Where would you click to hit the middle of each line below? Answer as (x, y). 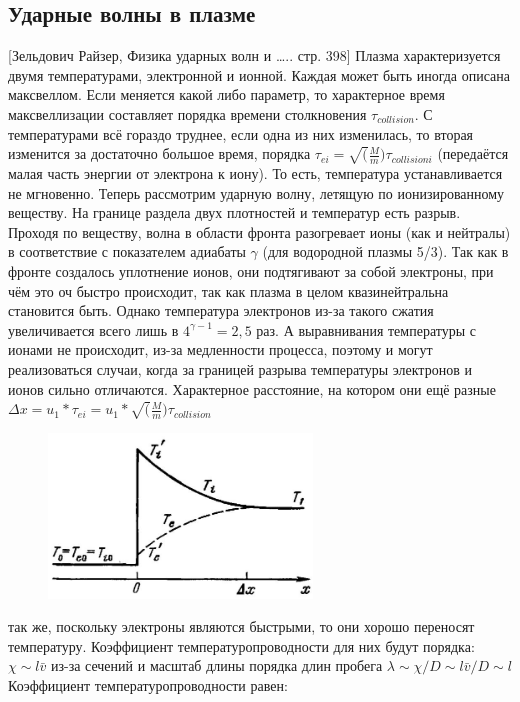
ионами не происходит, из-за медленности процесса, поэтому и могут (220, 349)
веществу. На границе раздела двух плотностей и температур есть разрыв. (234, 212)
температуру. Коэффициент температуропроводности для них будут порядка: (241, 645)
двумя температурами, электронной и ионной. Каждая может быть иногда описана (259, 74)
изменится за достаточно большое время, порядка (159, 153)
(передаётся (473, 153)
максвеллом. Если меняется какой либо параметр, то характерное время (226, 94)
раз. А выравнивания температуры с (366, 329)
